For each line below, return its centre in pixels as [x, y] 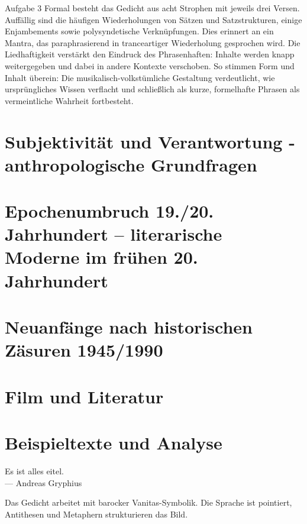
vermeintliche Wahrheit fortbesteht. [69, 100]
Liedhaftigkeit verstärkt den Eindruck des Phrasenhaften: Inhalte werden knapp [150, 54]
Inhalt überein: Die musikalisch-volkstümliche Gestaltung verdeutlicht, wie [140, 77]
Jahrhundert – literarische [114, 234]
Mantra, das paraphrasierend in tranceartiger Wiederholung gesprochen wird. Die [153, 42]
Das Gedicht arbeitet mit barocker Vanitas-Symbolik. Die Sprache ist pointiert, [148, 502]
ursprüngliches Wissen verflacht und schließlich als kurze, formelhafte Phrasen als [152, 89]
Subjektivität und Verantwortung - [150, 141]
